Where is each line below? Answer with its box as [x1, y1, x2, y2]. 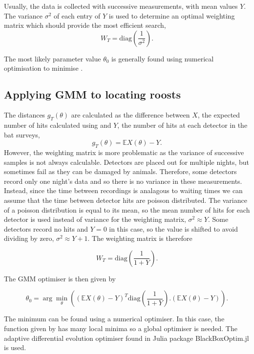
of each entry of [53, 10, 101, 20]
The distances [4, 110, 45, 120]
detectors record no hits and [4, 223, 88, 234]
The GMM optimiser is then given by [4, 273, 116, 283]
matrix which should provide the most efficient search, [4, 20, 166, 30]
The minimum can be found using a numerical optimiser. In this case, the [4, 314, 225, 324]
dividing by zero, [4, 233, 54, 243]
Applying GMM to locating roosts [4, 87, 181, 102]
